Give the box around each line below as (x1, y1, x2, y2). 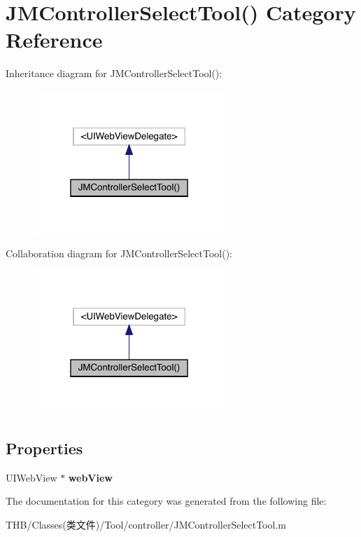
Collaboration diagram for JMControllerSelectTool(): (6, 246, 233, 261)
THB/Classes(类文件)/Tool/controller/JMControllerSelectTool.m (6, 517, 286, 532)
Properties (6, 437, 83, 459)
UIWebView (6, 470, 57, 484)
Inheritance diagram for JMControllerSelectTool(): (6, 66, 222, 81)
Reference (6, 25, 103, 54)
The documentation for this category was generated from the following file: (6, 494, 327, 508)
